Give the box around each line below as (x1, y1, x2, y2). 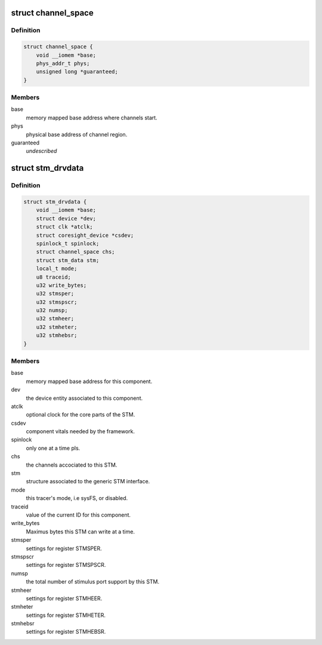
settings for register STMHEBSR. (26, 628, 106, 635)
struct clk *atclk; (36, 224, 94, 230)
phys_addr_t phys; (36, 60, 90, 67)
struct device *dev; (36, 215, 97, 222)
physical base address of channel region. (26, 131, 128, 138)
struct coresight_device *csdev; (36, 232, 134, 239)
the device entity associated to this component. (26, 394, 143, 402)
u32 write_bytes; (36, 282, 87, 289)
